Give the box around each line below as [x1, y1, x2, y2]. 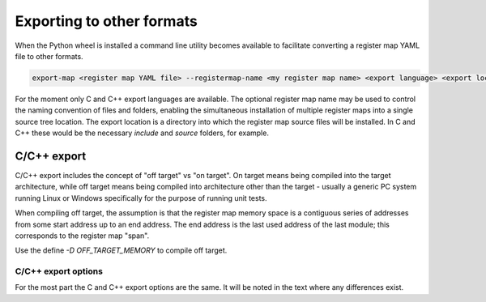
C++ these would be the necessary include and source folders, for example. [15, 128, 269, 138]
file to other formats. [15, 51, 84, 61]
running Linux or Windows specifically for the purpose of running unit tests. [15, 193, 267, 202]
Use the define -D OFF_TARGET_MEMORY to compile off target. [15, 245, 228, 255]
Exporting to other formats [15, 12, 198, 30]
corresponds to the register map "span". [15, 231, 150, 240]
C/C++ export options [15, 266, 103, 277]
